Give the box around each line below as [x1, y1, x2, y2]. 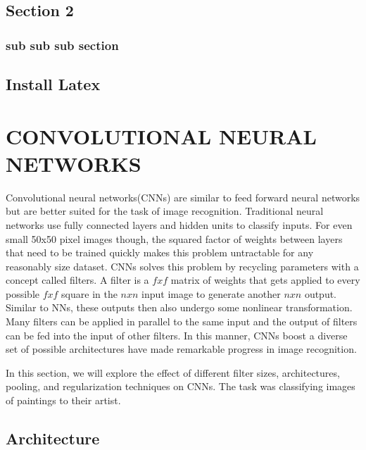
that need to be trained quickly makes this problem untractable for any [6, 245, 314, 260]
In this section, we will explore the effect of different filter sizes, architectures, [6, 365, 340, 380]
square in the [61, 286, 118, 301]
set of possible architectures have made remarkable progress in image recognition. [6, 342, 357, 356]
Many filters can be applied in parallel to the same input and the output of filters [6, 314, 358, 329]
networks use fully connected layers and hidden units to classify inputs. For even [6, 217, 353, 232]
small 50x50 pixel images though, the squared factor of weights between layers [6, 231, 343, 246]
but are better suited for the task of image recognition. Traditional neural [6, 204, 324, 218]
